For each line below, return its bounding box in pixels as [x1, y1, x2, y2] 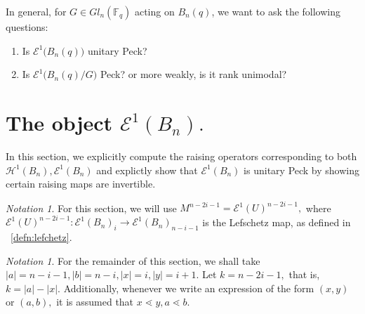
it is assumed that [56, 294, 134, 309]
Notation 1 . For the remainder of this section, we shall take [6, 253, 260, 268]
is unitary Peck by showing [244, 162, 360, 177]
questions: [6, 20, 48, 34]
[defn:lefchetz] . [11, 230, 72, 244]
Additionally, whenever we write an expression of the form [63, 280, 314, 295]
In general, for [6, 4, 67, 18]
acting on [134, 4, 175, 18]
